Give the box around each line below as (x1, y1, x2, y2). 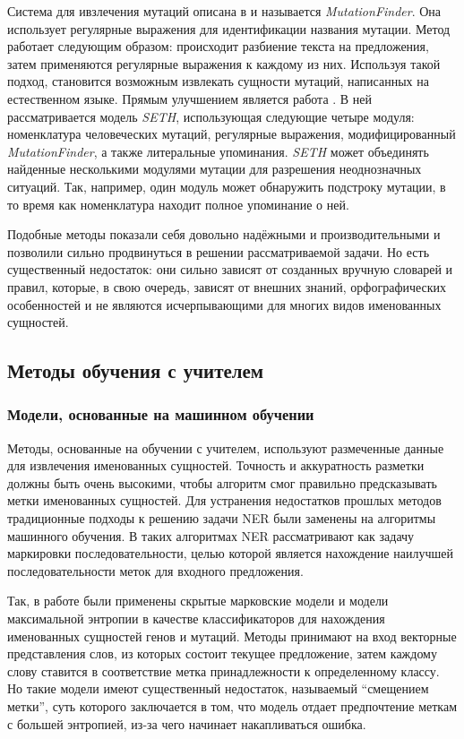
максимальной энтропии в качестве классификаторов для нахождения (7, 609, 385, 628)
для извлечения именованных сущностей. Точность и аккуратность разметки (7, 456, 425, 475)
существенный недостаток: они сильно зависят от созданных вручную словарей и (7, 260, 453, 279)
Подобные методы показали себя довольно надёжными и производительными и (7, 225, 441, 244)
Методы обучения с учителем (7, 357, 264, 384)
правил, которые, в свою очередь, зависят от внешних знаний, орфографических (7, 277, 447, 296)
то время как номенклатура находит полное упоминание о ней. (7, 194, 349, 213)
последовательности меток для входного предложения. (7, 561, 304, 580)
